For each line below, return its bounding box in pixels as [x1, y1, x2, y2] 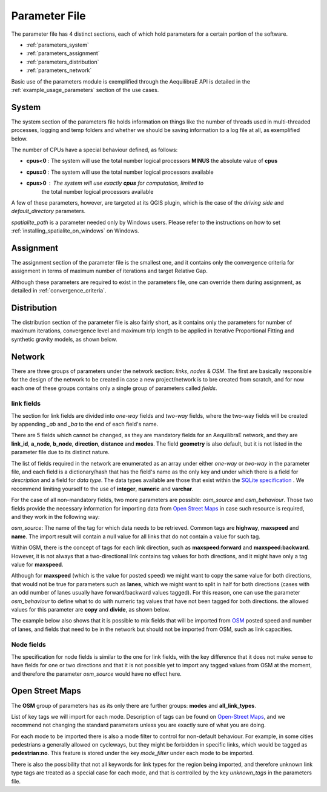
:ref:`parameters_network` [26, 67, 92, 74]
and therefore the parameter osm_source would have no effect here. [11, 670, 182, 678]
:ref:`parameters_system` [26, 41, 89, 48]
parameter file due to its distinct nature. [11, 449, 110, 456]
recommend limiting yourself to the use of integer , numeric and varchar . [11, 485, 194, 492]
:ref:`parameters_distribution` [26, 58, 99, 65]
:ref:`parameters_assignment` [26, 50, 100, 57]
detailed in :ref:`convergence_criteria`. [11, 287, 107, 294]
